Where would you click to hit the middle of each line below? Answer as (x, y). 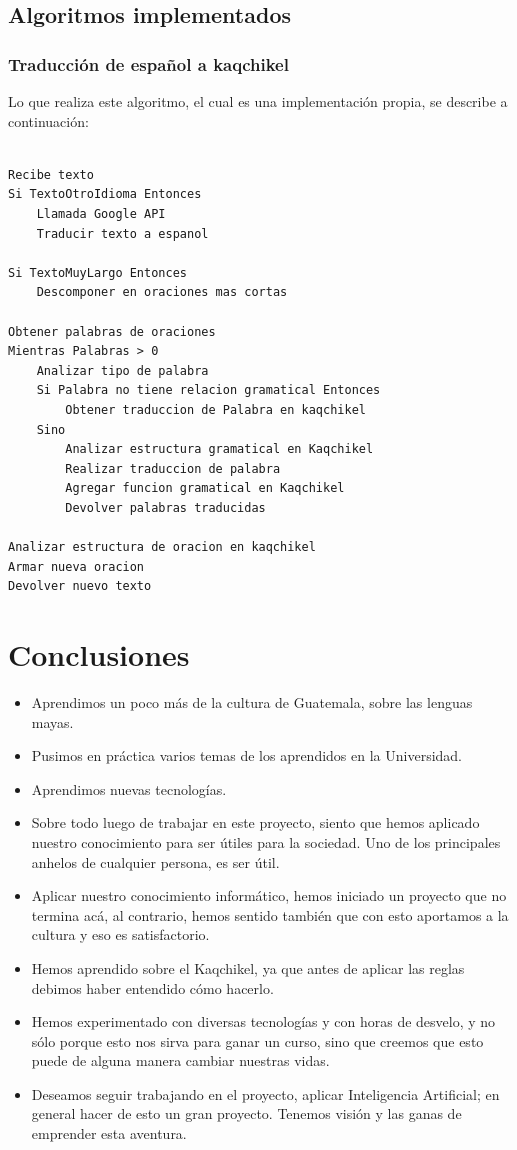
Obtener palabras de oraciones (112, 331)
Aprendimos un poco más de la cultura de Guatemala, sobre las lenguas (252, 701)
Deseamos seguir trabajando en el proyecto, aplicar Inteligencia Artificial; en (265, 1093)
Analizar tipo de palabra (122, 370)
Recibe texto (51, 174)
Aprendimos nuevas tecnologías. (129, 788)
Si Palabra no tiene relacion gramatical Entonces (208, 390)
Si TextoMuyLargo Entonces (97, 272)
